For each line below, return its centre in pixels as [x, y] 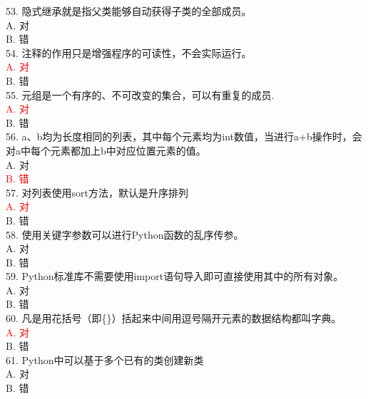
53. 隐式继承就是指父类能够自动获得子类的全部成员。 [129, 11]
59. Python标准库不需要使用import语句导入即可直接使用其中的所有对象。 [175, 276]
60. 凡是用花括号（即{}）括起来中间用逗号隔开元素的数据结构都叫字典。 [174, 318]
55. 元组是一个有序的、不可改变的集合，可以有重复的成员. [140, 94]
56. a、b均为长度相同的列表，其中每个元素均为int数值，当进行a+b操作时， [179, 136]
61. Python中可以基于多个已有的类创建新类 [105, 359]
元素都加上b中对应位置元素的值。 [128, 150]
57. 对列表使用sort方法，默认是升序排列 [97, 192]
